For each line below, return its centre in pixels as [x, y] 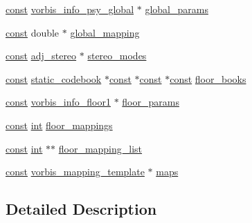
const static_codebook [54, 78]
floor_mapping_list [100, 148]
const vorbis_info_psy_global [70, 9]
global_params [177, 9]
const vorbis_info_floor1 [58, 102]
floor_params [151, 102]
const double [33, 32]
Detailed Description [81, 209]
